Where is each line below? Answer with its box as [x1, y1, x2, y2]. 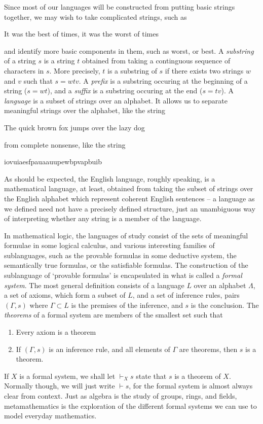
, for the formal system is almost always [129, 380, 253, 391]
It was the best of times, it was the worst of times [4, 28, 159, 39]
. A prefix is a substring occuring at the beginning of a [79, 75, 248, 86]
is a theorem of [174, 370, 221, 381]
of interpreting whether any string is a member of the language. [4, 213, 202, 224]
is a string [44, 55, 75, 66]
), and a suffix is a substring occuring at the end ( [47, 85, 203, 96]
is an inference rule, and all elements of [49, 343, 170, 354]
